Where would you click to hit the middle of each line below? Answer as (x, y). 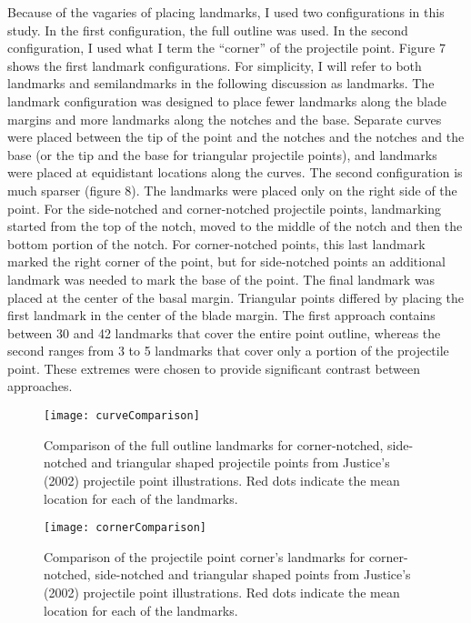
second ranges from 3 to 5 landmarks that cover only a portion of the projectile (228, 351)
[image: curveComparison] (122, 416)
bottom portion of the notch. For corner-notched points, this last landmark (216, 243)
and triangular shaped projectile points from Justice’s (241, 462)
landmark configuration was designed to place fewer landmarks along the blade (227, 100)
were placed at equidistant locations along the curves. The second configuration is (235, 172)
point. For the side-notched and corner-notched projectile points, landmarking (224, 208)
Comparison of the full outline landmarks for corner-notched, (214, 444)
